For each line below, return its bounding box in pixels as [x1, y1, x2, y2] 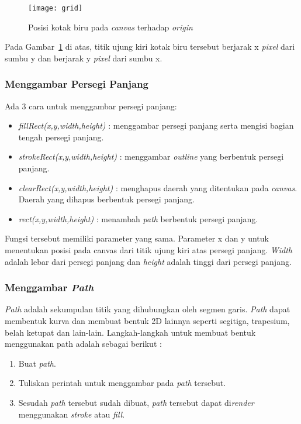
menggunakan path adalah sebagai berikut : [5, 337, 162, 350]
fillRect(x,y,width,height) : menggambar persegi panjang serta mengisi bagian [18, 119, 294, 132]
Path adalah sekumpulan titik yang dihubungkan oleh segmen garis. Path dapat [5, 303, 290, 315]
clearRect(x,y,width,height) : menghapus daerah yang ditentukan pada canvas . [18, 181, 297, 194]
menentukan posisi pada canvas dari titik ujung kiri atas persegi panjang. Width [5, 244, 293, 256]
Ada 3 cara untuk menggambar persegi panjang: [5, 99, 177, 112]
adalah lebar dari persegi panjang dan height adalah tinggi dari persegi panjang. [5, 255, 292, 267]
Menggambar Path [5, 280, 94, 295]
